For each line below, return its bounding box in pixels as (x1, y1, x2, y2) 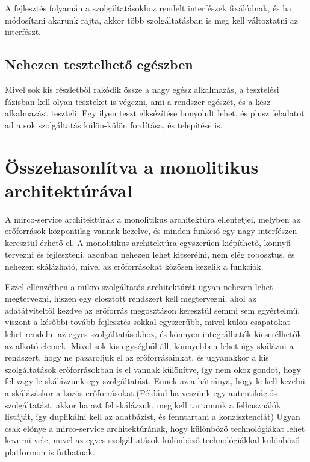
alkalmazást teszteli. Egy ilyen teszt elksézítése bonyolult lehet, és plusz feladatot (5, 107, 305, 119)
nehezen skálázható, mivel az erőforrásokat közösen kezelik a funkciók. (5, 260, 264, 273)
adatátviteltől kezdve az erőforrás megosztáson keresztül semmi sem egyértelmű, (5, 303, 300, 316)
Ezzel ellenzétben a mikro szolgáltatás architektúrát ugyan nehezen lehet (5, 280, 273, 293)
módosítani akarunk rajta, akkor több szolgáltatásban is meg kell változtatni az (5, 13, 298, 26)
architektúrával (5, 177, 132, 202)
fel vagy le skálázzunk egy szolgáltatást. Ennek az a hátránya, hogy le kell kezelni (5, 375, 305, 387)
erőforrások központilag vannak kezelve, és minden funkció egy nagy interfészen (5, 224, 297, 237)
